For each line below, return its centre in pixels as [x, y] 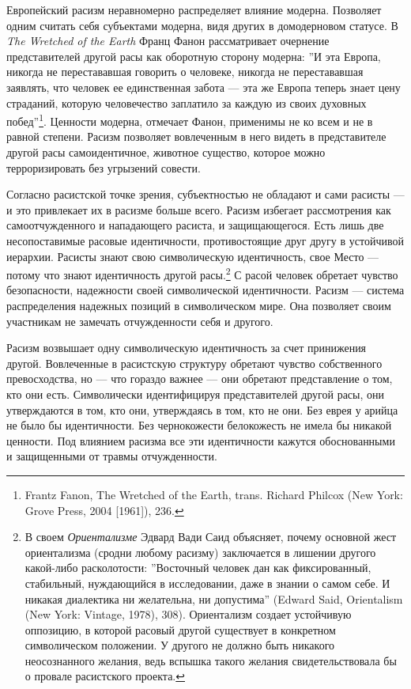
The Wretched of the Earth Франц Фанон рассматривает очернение [168, 41]
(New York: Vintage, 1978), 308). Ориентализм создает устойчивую [188, 614]
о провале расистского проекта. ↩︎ [105, 676]
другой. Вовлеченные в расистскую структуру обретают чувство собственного [194, 363]
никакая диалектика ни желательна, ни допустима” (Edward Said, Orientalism [214, 598]
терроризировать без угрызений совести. [104, 167]
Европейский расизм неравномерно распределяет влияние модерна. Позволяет [194, 9]
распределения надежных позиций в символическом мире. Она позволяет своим [199, 305]
